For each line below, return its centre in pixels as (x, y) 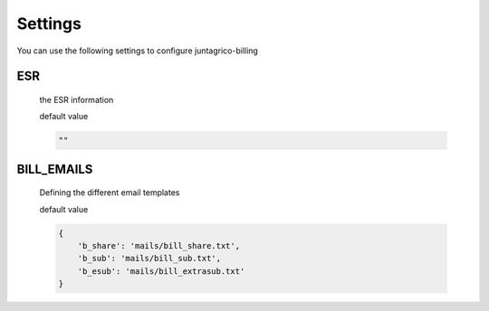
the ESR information (77, 99)
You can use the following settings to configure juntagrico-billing (137, 51)
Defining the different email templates (110, 193)
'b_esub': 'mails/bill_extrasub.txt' (161, 271)
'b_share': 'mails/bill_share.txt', (158, 246)
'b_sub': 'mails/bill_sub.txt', (149, 259)
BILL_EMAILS (55, 169)
